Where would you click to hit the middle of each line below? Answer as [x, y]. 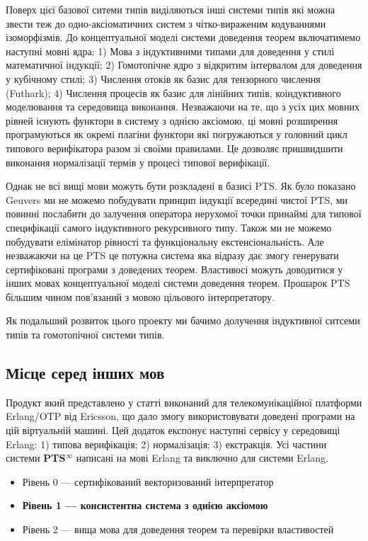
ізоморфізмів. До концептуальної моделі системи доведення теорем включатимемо [183, 37]
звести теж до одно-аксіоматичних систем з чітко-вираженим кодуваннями [166, 23]
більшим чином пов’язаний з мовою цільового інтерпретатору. [140, 296]
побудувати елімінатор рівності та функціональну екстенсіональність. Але [165, 241]
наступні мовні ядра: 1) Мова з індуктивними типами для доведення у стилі [170, 51]
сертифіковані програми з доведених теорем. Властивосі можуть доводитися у [174, 269]
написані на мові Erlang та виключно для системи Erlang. [202, 458]
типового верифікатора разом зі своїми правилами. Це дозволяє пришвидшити [174, 148]
